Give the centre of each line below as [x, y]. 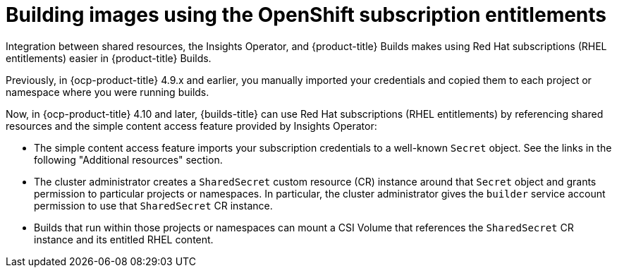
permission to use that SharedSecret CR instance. [153, 205]
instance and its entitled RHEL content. [124, 239]
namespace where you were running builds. [108, 92]
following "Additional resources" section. [128, 159]
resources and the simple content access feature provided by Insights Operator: [191, 126]
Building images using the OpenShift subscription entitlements [306, 15]
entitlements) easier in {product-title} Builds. [109, 58]
